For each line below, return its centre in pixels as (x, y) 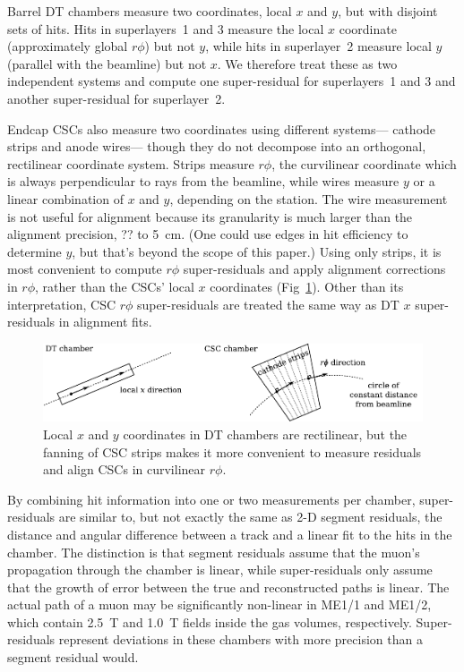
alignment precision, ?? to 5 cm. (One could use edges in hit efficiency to (208, 234)
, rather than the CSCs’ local (115, 286)
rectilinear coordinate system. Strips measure (131, 163)
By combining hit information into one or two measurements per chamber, (211, 499)
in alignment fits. (105, 322)
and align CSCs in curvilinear (125, 469)
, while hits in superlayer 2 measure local (318, 46)
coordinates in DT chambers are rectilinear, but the (265, 434)
